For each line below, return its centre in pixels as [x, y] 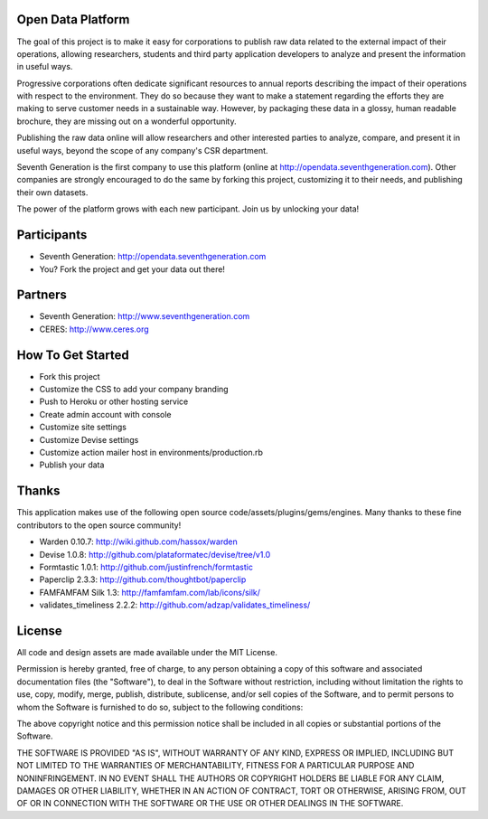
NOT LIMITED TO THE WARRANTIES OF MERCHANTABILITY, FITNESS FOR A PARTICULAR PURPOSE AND [216, 766]
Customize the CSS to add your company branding [134, 390]
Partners [42, 295]
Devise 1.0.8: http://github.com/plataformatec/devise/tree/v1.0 [155, 554]
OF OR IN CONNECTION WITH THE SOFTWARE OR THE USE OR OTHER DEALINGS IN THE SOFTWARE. [210, 804]
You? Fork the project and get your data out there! [132, 269]
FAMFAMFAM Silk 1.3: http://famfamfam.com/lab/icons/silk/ [150, 592]
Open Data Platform [73, 19]
